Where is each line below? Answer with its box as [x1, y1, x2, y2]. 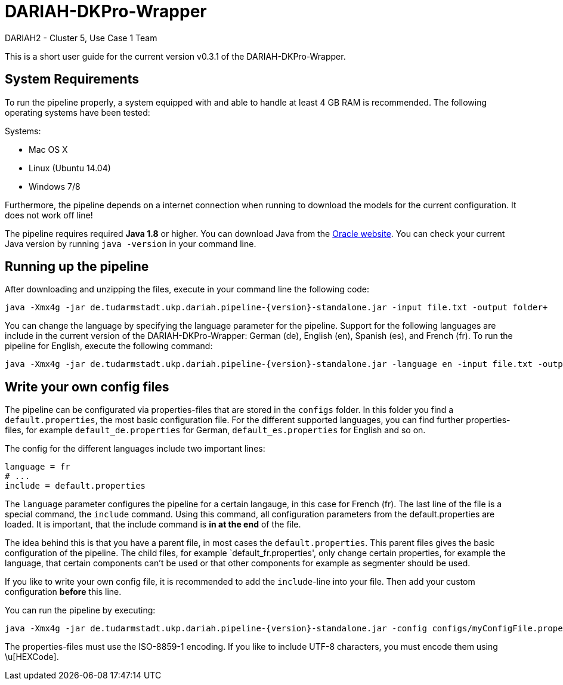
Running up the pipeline [5, 259, 149, 274]
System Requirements [5, 72, 139, 87]
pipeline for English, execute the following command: [5, 341, 213, 351]
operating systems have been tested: [5, 107, 150, 118]
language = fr [5, 462, 70, 472]
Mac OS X [29, 144, 68, 155]
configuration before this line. [5, 587, 122, 597]
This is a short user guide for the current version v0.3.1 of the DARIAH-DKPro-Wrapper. [5, 51, 346, 61]
